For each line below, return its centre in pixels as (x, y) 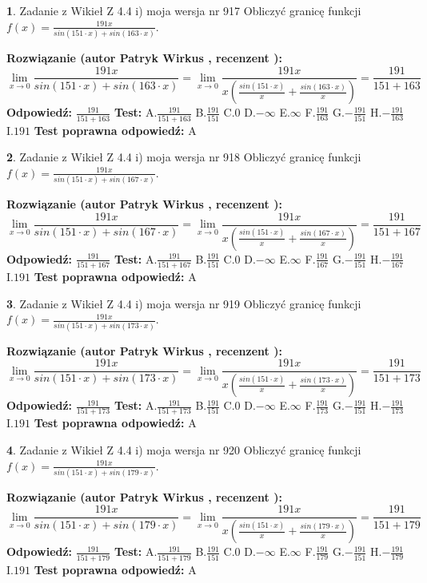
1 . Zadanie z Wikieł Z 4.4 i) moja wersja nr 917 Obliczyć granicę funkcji (184, 10)
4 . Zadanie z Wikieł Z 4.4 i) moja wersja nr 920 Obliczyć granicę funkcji (184, 449)
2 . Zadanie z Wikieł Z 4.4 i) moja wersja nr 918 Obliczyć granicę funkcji (184, 157)
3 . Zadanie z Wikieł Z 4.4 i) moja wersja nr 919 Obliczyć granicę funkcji (184, 303)
